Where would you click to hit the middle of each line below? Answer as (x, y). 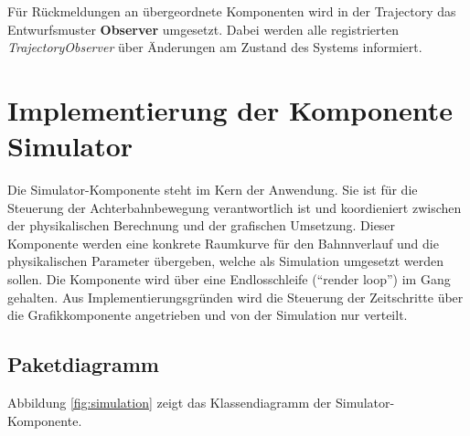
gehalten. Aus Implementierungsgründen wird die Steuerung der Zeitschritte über (235, 297)
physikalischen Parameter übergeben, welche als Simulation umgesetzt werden (226, 261)
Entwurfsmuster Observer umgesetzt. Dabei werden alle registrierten (203, 29)
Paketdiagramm (83, 364)
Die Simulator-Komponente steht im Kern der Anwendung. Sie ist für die (213, 190)
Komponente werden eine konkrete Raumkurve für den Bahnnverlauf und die (223, 243)
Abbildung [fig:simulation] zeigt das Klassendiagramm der (170, 403)
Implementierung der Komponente (230, 109)
